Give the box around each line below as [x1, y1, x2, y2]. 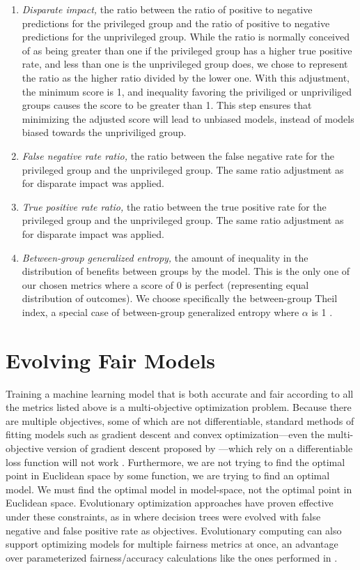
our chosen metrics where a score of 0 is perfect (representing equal [22, 277, 309, 292]
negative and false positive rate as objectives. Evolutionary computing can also [6, 523, 342, 537]
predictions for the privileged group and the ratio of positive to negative [22, 15, 330, 30]
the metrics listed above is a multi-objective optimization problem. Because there [6, 400, 352, 414]
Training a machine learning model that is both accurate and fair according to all [6, 386, 354, 400]
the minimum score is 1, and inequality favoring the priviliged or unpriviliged [22, 84, 352, 98]
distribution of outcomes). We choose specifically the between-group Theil [22, 291, 338, 306]
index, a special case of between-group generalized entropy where [22, 304, 299, 319]
